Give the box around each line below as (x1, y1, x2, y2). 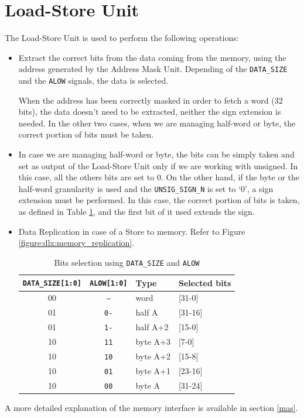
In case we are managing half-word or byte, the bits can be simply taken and (18, 148, 295, 160)
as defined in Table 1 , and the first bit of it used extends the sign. (18, 205, 255, 218)
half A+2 (135, 321, 169, 333)
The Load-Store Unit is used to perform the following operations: (5, 32, 239, 44)
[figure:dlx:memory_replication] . (18, 237, 135, 249)
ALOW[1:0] (90, 279, 128, 288)
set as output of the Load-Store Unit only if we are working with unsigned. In (18, 159, 298, 172)
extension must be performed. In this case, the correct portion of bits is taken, (18, 194, 300, 206)
